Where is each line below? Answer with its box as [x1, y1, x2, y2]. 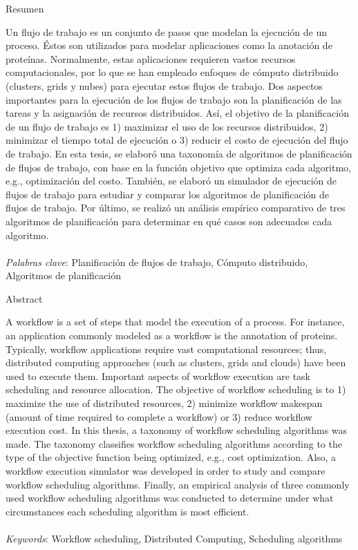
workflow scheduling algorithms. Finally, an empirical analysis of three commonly [6, 477, 350, 491]
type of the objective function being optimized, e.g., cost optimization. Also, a [6, 450, 337, 464]
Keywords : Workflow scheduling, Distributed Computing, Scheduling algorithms [6, 531, 343, 545]
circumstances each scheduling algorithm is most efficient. [6, 504, 249, 518]
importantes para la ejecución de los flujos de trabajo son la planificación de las [6, 92, 342, 106]
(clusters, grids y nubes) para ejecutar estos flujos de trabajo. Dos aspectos [6, 78, 323, 93]
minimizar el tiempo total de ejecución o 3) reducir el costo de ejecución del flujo [6, 133, 348, 147]
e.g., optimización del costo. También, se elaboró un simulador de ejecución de [6, 173, 337, 188]
